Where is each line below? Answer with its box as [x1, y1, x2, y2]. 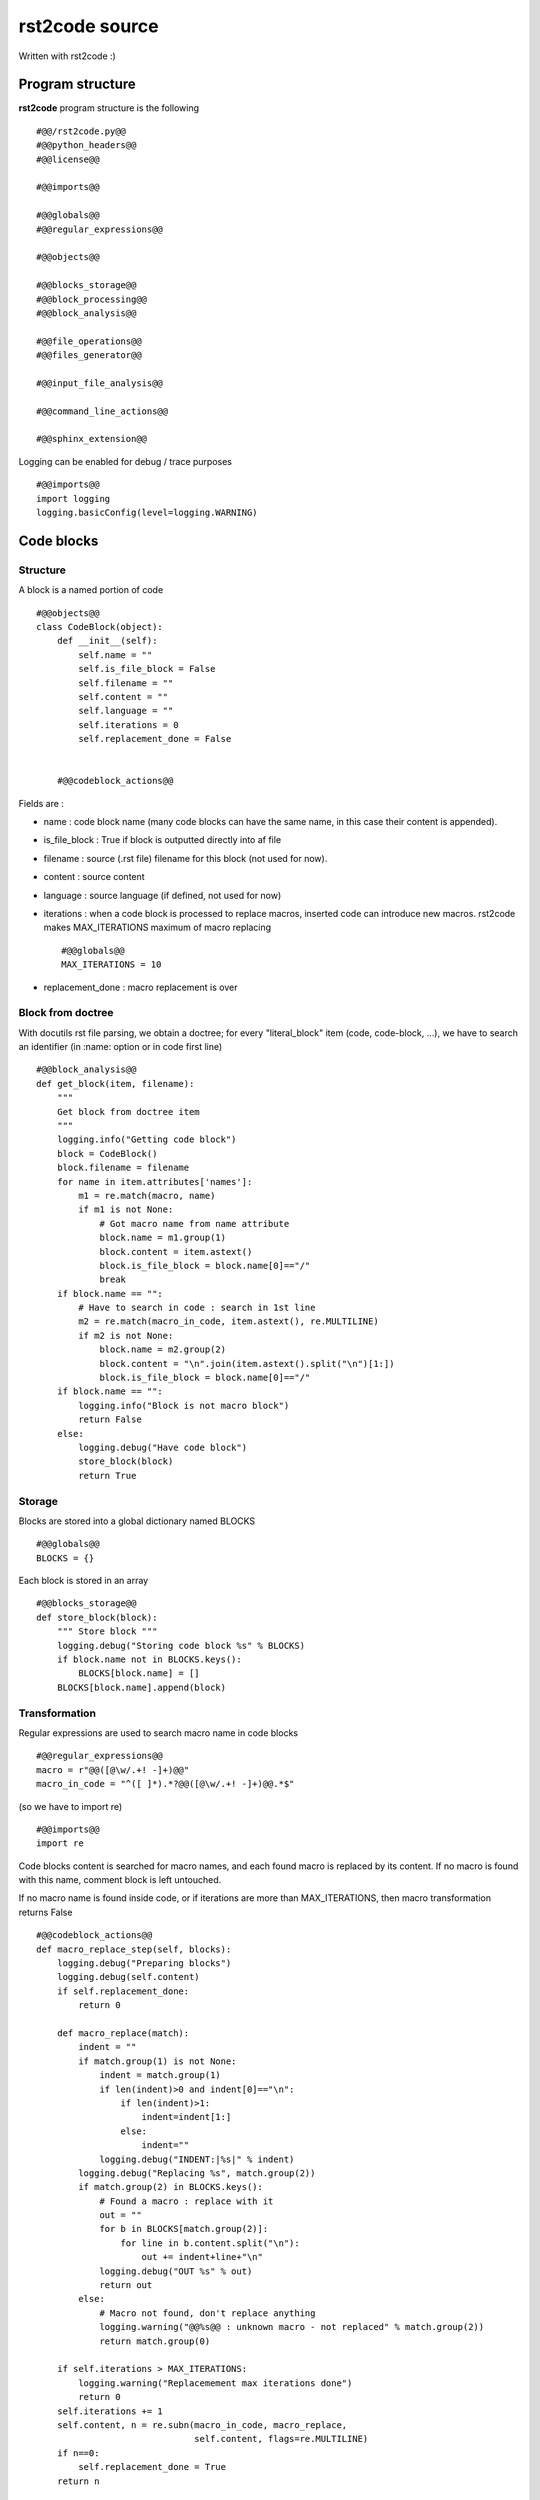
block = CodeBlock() [56, 1148, 158, 1159]
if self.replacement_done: [56, 1985, 190, 1997]
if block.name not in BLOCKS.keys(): [56, 1654, 242, 1665]
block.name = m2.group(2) [99, 1344, 227, 1355]
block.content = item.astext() [99, 1246, 253, 1257]
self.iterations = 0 [78, 719, 179, 730]
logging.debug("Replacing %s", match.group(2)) [78, 2167, 316, 2179]
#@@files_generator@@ [36, 350, 142, 361]
